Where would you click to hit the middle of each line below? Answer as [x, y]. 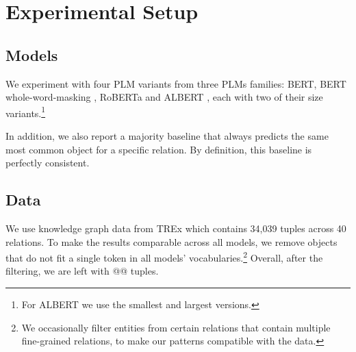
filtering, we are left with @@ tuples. [82, 271]
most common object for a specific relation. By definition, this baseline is [159, 149]
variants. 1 [26, 112]
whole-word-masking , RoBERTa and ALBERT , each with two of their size [164, 97]
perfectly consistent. [48, 163]
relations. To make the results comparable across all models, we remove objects [171, 241]
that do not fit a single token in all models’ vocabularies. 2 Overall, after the [164, 256]
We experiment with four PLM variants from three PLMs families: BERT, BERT [176, 83]
